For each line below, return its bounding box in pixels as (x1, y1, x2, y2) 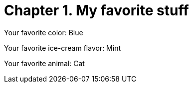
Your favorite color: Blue (4, 28, 83, 37)
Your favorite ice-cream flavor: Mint (4, 43, 121, 52)
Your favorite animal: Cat (4, 59, 85, 68)
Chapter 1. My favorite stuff (4, 2, 189, 19)
